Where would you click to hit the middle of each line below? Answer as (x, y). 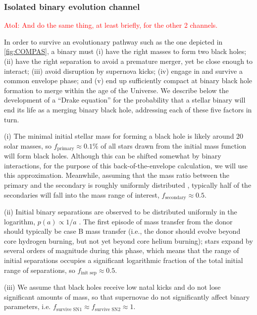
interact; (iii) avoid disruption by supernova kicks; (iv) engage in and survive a (123, 71)
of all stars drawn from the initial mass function (173, 145)
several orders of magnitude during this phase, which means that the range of (122, 250)
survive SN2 (108, 309)
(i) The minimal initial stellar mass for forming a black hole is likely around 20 (124, 136)
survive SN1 (69, 309)
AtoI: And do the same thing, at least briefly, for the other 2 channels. (111, 25)
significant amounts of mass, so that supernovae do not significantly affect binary (127, 296)
